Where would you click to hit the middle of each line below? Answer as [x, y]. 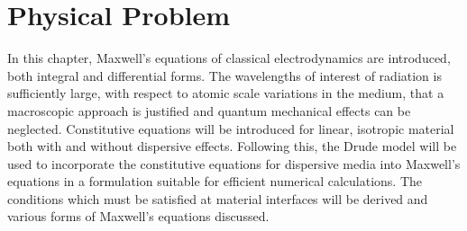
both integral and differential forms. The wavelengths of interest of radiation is [224, 75]
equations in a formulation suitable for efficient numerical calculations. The [215, 181]
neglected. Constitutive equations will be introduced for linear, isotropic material [231, 128]
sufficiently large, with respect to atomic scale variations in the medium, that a [226, 93]
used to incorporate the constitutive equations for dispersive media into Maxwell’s [234, 163]
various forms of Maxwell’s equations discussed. [138, 216]
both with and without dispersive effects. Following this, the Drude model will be [232, 146]
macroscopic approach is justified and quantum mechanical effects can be [209, 110]
